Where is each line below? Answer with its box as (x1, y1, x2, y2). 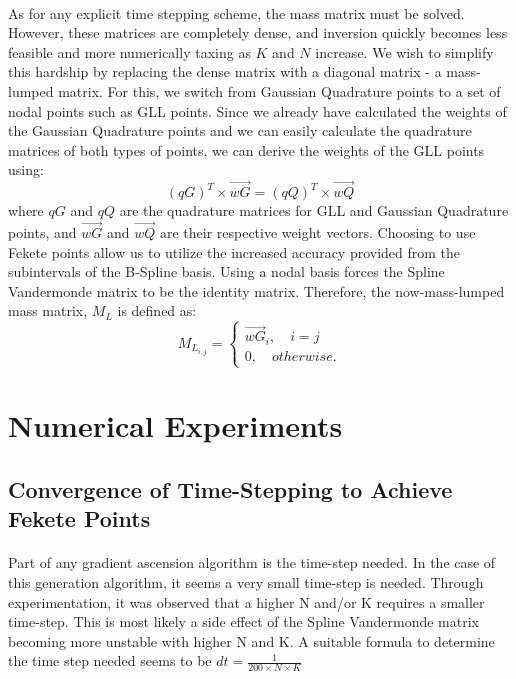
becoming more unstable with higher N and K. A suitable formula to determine (8, 630, 495, 651)
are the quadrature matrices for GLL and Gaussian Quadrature (119, 200, 509, 221)
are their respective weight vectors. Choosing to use (159, 221, 476, 242)
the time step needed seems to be (8, 650, 212, 671)
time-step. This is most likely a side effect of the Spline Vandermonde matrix (8, 611, 479, 632)
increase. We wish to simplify (315, 41, 494, 62)
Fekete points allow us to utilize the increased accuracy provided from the (8, 241, 461, 262)
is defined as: (117, 300, 197, 321)
